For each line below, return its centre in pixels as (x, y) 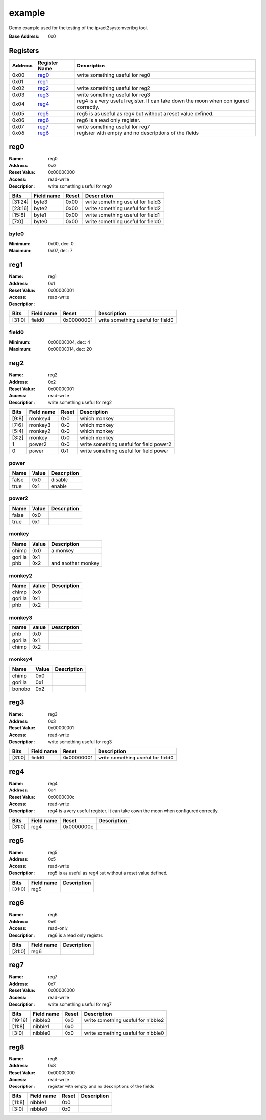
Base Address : (24, 36)
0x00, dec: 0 (61, 244)
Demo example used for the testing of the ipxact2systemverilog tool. (79, 28)
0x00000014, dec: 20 (70, 349)
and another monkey (75, 563)
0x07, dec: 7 (60, 251)
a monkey (63, 550)
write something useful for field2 (123, 208)
